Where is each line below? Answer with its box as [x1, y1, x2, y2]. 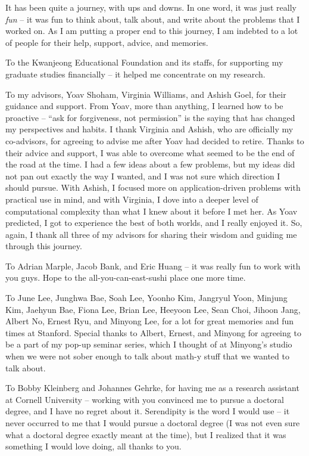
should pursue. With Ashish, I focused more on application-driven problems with [5, 181, 301, 194]
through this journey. [5, 240, 82, 252]
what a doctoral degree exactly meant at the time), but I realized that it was [5, 428, 286, 441]
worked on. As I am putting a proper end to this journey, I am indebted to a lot [5, 24, 298, 37]
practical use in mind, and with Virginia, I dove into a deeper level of [5, 193, 258, 205]
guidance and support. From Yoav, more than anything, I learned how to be [5, 100, 283, 112]
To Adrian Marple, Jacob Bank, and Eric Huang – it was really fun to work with [5, 259, 301, 272]
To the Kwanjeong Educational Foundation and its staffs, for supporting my [5, 56, 283, 69]
